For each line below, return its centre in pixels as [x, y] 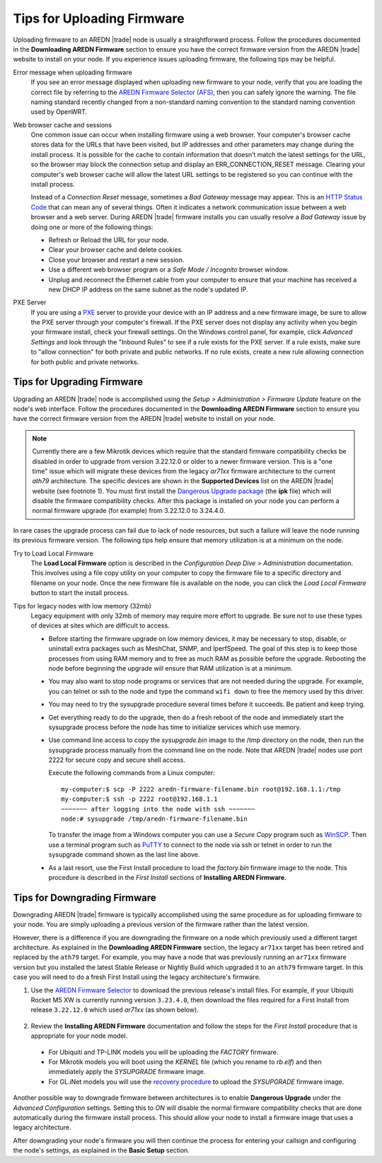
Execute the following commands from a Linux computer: [132, 773]
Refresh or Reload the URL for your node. [109, 240]
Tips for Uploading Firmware [99, 18]
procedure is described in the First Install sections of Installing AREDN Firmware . [167, 877]
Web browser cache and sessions [63, 125]
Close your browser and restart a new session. [116, 260]
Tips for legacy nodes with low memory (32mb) [82, 606]
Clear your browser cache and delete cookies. [116, 250]
